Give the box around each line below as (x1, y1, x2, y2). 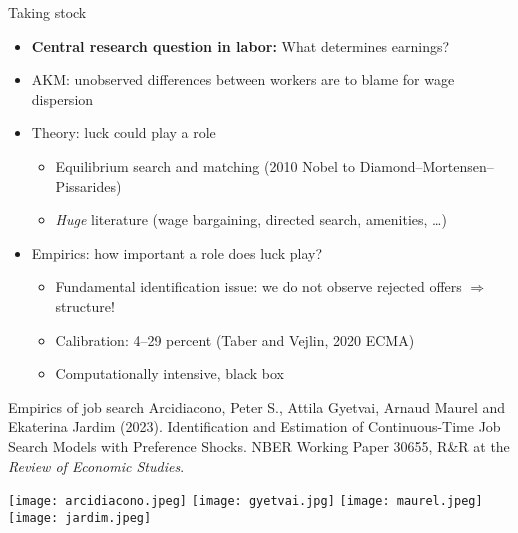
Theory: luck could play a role (31, 122, 216, 143)
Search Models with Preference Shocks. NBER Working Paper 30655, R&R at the (8, 435, 510, 456)
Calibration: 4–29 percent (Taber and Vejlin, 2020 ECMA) (55, 329, 415, 350)
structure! (55, 295, 115, 316)
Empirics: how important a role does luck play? (31, 242, 322, 263)
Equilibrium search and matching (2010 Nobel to (55, 155, 356, 176)
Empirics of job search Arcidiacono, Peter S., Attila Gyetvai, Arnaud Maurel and (8, 396, 506, 417)
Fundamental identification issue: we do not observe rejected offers (55, 276, 462, 297)
